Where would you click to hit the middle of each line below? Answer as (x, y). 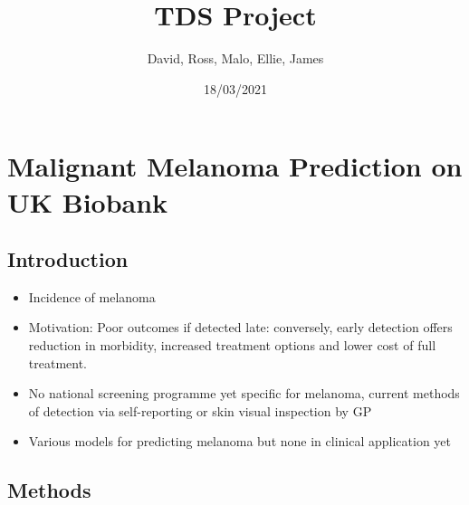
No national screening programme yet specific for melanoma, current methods (244, 393)
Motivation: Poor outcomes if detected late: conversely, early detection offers (240, 327)
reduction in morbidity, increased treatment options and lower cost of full (232, 345)
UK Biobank (88, 201)
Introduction (68, 259)
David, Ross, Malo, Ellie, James (235, 58)
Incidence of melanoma (92, 296)
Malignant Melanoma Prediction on (235, 166)
